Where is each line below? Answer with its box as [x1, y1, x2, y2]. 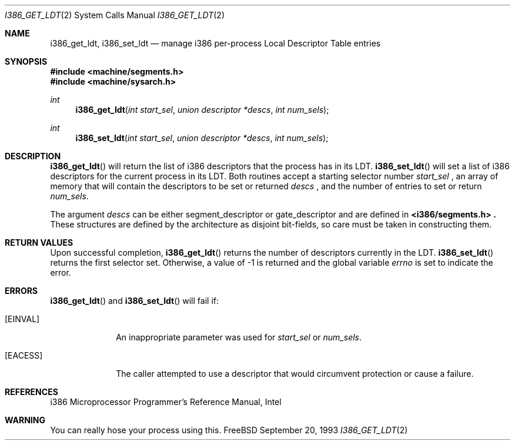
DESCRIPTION [5, 151, 61, 161]
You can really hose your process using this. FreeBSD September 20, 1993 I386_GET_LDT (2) [50, 425, 408, 435]
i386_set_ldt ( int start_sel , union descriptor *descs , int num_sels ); [75, 133, 329, 143]
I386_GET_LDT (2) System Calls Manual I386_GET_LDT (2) [5, 10, 225, 20]
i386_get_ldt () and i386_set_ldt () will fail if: [50, 296, 219, 306]
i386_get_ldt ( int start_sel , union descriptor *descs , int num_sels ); [75, 105, 329, 115]
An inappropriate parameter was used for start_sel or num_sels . [116, 332, 362, 342]
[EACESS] [5, 350, 43, 360]
